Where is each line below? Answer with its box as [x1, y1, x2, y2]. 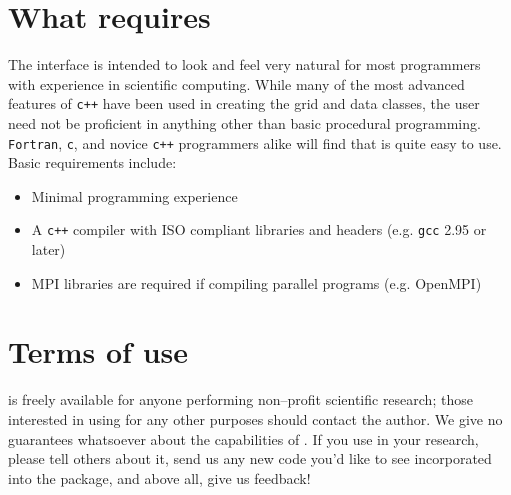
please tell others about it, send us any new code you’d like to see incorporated [8, 448, 492, 469]
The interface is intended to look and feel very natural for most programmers [8, 54, 481, 75]
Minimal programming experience [31, 185, 238, 206]
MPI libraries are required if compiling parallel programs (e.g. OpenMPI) [31, 272, 482, 293]
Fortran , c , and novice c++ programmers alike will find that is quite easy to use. [8, 132, 502, 153]
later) [31, 239, 66, 260]
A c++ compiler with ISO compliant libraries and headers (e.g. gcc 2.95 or [31, 219, 487, 240]
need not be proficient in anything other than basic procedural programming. [8, 112, 481, 133]
